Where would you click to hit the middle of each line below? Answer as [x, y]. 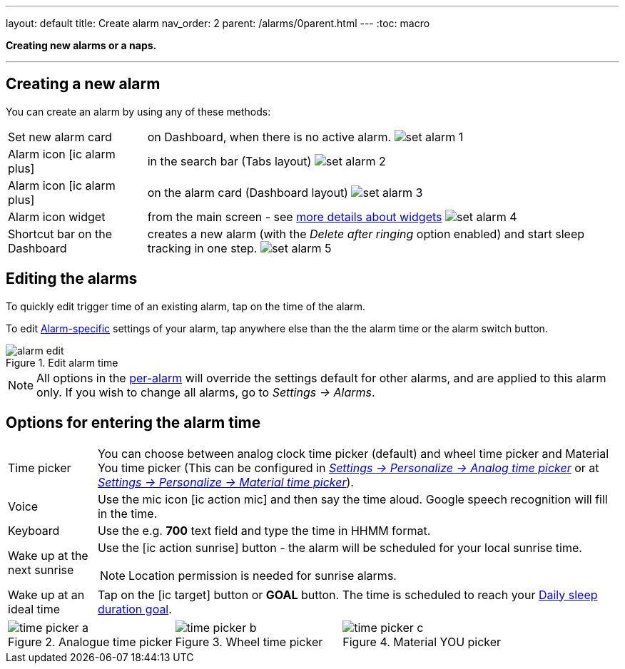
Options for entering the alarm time [133, 423]
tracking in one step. [202, 248]
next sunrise [41, 570]
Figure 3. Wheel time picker [249, 642]
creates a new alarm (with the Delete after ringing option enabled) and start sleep [366, 234]
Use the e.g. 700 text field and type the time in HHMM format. [264, 530]
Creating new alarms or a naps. [81, 45]
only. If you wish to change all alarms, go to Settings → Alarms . [206, 392]
